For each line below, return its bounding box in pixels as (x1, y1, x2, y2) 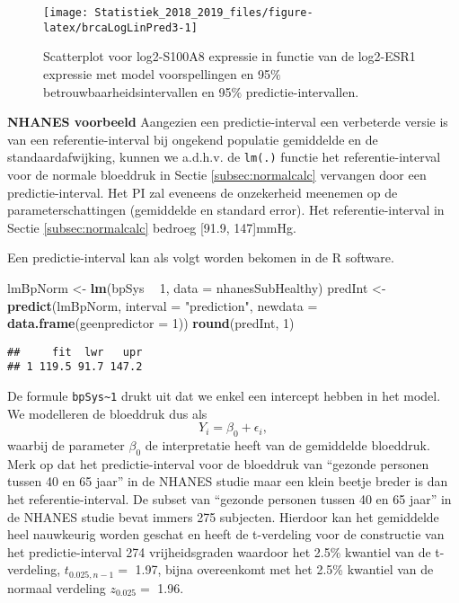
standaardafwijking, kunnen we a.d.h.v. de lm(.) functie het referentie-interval (7, 147, 441, 166)
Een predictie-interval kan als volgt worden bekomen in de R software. (7, 248, 394, 267)
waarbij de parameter (7, 436, 125, 455)
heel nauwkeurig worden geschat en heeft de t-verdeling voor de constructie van (7, 525, 445, 544)
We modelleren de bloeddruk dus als (7, 403, 207, 422)
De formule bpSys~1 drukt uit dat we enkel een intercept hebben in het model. (7, 386, 441, 404)
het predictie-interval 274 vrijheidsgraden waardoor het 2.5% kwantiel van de (7, 542, 431, 561)
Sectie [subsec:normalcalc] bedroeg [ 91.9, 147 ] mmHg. (7, 217, 296, 236)
